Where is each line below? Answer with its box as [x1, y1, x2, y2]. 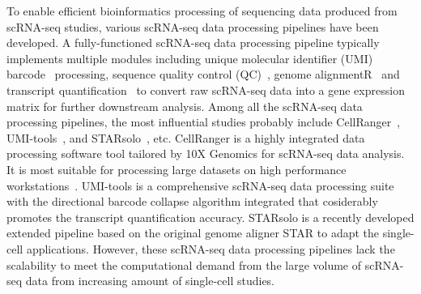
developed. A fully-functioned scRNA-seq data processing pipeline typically [6, 34, 380, 51]
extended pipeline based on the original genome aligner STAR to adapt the [6, 224, 380, 241]
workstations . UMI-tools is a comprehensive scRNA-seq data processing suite [6, 177, 394, 194]
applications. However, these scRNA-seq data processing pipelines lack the [26, 240, 395, 257]
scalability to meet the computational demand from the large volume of [6, 256, 362, 273]
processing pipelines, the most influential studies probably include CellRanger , [6, 113, 401, 130]
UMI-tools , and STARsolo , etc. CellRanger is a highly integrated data [6, 129, 365, 146]
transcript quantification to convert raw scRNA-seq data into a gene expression [6, 81, 405, 98]
